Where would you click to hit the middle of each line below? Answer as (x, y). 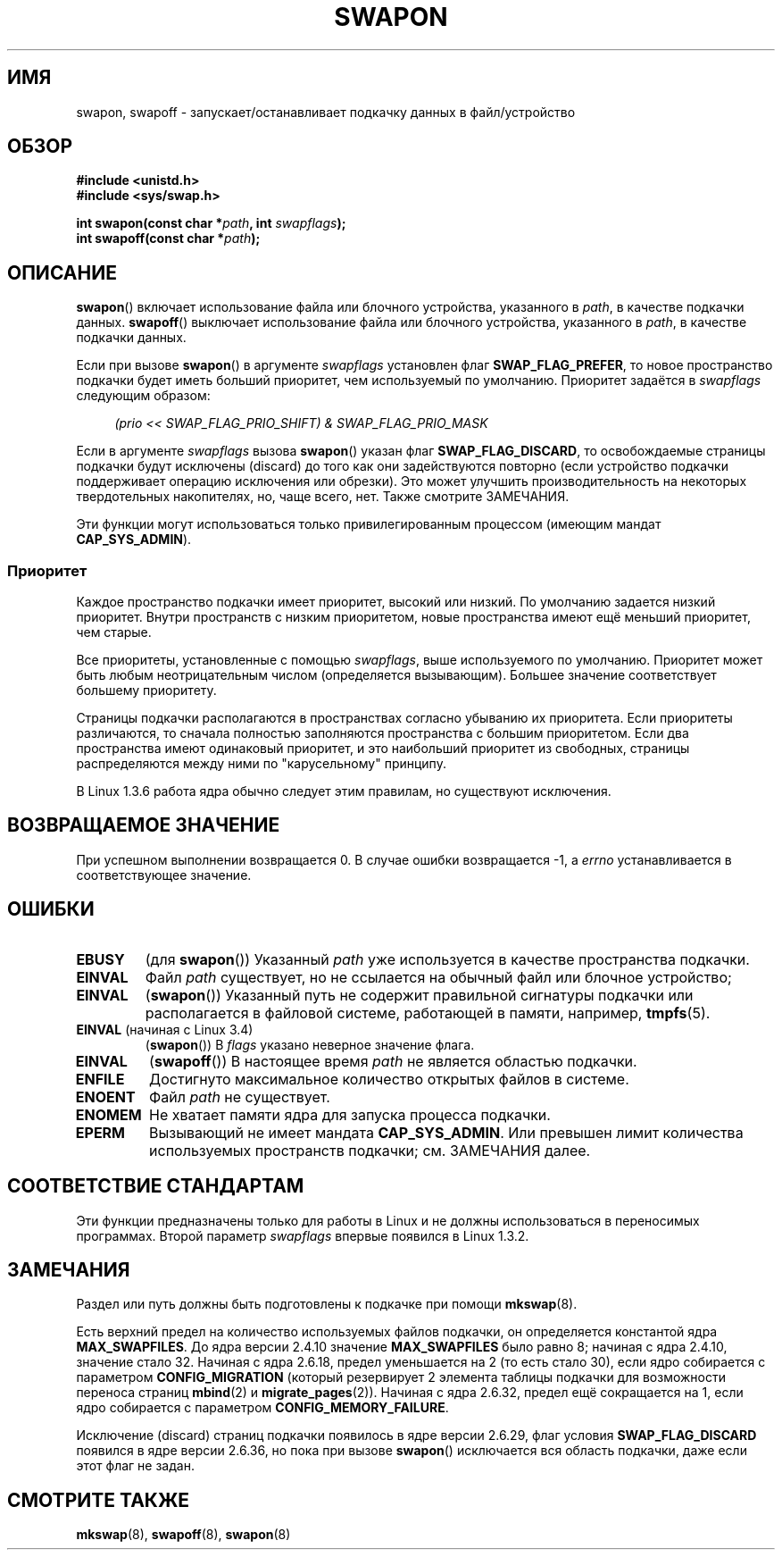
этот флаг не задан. (135, 1466)
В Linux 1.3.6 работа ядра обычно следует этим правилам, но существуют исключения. (344, 791)
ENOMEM (108, 1114)
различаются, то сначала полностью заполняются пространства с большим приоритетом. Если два (383, 733)
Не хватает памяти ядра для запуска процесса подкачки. (350, 1114)
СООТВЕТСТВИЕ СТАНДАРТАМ (156, 1186)
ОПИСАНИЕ (62, 272)
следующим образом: (143, 396)
